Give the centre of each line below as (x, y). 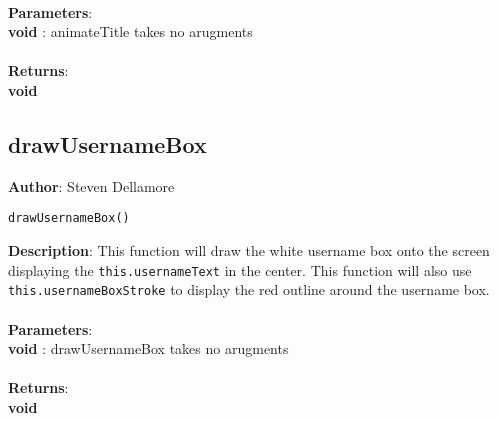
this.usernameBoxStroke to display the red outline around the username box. (249, 289)
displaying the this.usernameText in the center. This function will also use (240, 269)
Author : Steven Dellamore (91, 185)
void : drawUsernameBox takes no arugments (148, 348)
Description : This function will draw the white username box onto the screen (249, 250)
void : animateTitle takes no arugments (130, 31)
